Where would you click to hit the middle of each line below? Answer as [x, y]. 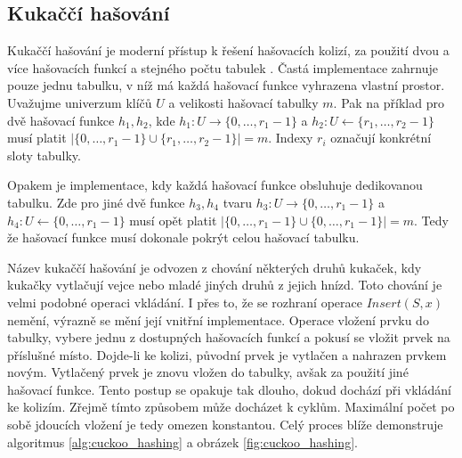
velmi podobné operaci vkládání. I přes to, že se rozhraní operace [185, 302]
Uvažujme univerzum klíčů [80, 102]
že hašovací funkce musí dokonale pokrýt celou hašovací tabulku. [183, 237]
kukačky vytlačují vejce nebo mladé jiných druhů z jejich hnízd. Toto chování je [225, 285]
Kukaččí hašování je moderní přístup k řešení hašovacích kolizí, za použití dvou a [228, 50]
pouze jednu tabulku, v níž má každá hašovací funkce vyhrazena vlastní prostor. [226, 85]
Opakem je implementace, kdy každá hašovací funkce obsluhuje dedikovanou [215, 185]
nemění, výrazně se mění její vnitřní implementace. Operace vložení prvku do [218, 319]
